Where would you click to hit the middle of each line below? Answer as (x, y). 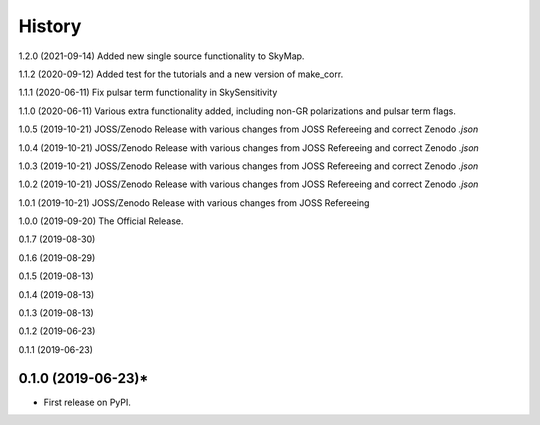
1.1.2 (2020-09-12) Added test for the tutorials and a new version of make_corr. (181, 74)
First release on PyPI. (87, 402)
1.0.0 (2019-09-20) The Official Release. (101, 221)
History (50, 26)
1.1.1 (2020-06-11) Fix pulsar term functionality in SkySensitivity (148, 92)
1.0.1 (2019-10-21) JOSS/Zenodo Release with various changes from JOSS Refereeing (194, 202)
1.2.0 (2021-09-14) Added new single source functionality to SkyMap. (161, 56)
